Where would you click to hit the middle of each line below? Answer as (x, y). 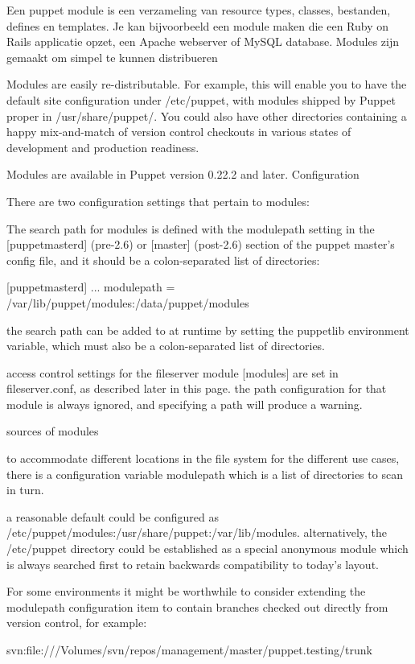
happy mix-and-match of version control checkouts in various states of (179, 132)
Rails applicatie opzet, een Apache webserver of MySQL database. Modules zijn (203, 41)
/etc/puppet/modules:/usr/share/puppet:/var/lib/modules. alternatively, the (197, 532)
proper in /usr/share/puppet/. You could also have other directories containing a (207, 115)
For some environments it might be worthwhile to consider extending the (186, 591)
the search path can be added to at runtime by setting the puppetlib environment (208, 330)
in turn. (25, 490)
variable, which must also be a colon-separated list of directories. (166, 346)
